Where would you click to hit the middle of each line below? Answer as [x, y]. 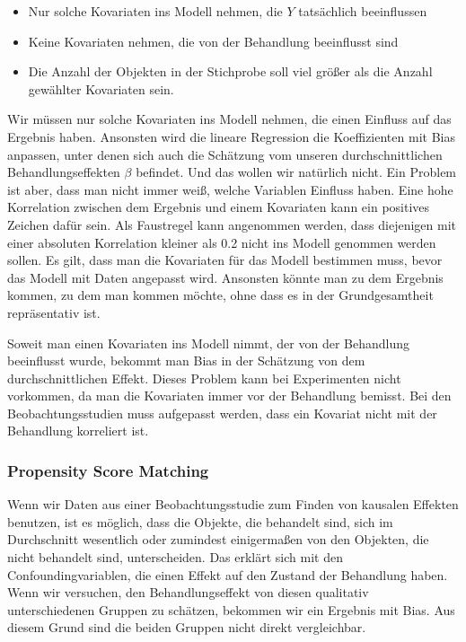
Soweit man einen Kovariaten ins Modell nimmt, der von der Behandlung [209, 343]
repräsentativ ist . [54, 312]
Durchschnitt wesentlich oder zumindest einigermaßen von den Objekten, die [218, 539]
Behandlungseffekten [64, 172]
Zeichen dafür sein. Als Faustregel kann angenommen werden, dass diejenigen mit [232, 224]
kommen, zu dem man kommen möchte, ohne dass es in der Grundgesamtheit [220, 295]
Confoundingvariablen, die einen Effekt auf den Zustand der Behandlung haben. [228, 574]
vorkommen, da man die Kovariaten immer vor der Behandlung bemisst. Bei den [229, 396]
